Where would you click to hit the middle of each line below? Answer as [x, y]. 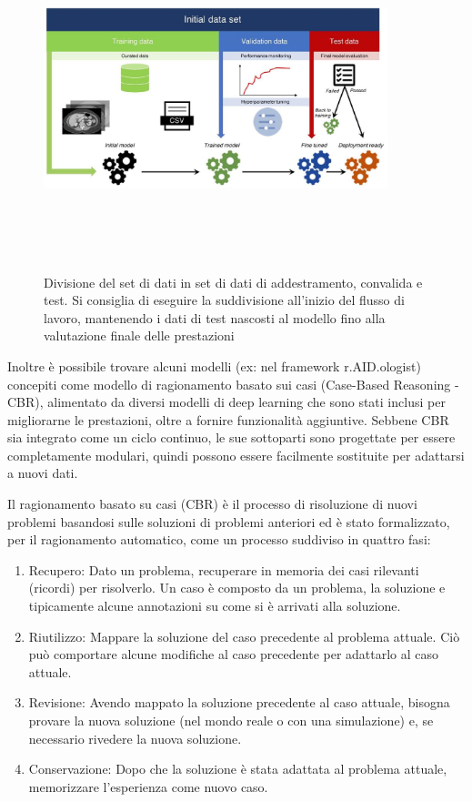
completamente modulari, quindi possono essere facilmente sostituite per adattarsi [236, 455]
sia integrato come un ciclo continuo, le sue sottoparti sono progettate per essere [231, 437]
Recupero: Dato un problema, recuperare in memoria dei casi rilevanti [224, 569]
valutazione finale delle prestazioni [139, 335]
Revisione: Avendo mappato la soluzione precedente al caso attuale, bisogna [239, 702]
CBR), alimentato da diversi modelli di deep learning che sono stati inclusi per [226, 402]
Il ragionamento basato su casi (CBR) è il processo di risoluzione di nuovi [212, 504]
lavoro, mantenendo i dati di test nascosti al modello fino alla [215, 317]
